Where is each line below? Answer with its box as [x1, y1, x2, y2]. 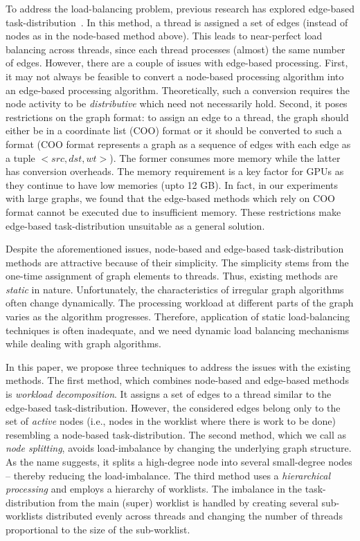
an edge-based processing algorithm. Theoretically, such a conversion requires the [6, 82, 350, 97]
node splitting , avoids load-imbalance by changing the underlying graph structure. [6, 441, 352, 455]
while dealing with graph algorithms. [6, 336, 161, 351]
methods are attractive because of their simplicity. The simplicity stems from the [6, 255, 349, 269]
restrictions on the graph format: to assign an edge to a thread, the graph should [6, 109, 349, 124]
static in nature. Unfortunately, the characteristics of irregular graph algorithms [6, 282, 344, 296]
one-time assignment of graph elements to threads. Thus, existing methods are [6, 268, 338, 283]
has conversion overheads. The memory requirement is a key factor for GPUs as [6, 164, 344, 178]
